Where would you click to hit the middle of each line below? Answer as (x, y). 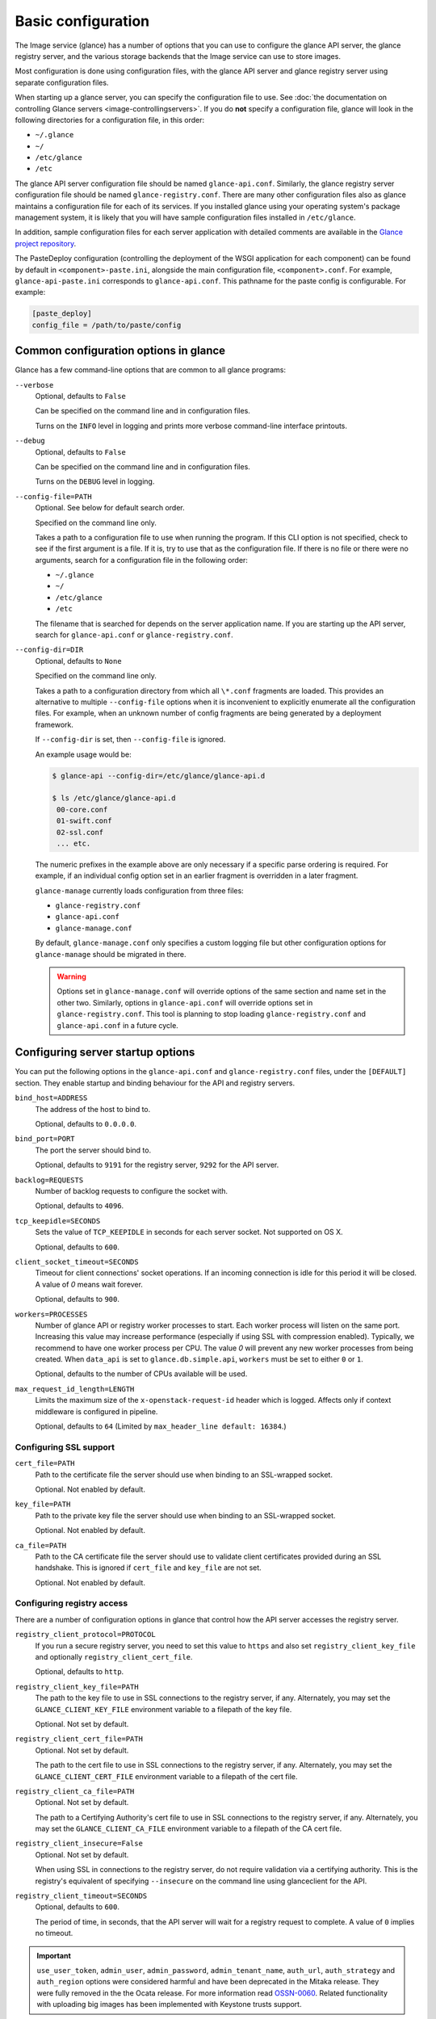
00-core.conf (82, 809)
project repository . (46, 243)
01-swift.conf (84, 821)
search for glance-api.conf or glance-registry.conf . (134, 635)
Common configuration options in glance (120, 351)
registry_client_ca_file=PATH (75, 1791)
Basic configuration (82, 21)
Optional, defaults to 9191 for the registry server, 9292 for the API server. (157, 1165)
